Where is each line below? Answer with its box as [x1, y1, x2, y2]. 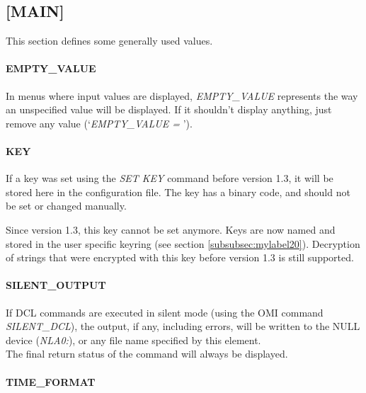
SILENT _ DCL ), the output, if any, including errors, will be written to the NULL [6, 319, 360, 334]
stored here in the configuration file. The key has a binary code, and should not [6, 184, 350, 199]
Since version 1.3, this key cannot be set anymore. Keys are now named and [6, 222, 336, 237]
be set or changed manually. [6, 198, 127, 213]
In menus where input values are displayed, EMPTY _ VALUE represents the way [6, 88, 358, 103]
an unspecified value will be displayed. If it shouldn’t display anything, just [6, 102, 332, 117]
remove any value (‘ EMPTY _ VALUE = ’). [6, 115, 193, 130]
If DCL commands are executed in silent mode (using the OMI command [6, 304, 324, 319]
